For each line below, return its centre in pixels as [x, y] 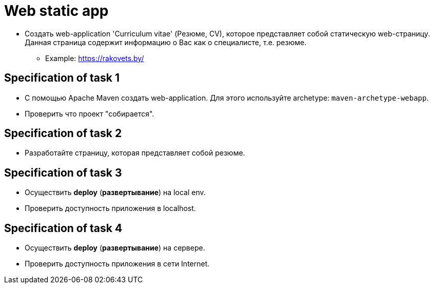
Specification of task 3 [63, 172]
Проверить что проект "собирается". [90, 113]
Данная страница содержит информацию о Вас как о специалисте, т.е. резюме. [166, 42]
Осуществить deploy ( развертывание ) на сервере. [115, 248]
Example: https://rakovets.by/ [95, 58]
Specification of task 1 [62, 78]
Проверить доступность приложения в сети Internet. [117, 264]
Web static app [56, 11]
